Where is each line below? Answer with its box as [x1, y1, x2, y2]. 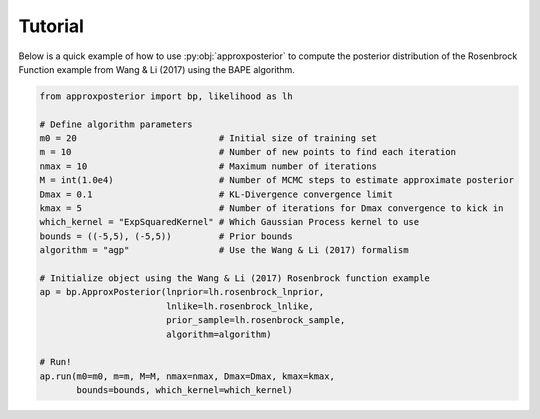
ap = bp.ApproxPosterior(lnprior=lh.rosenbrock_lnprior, [39, 286, 325, 298]
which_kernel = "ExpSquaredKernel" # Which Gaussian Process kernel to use [39, 216, 420, 228]
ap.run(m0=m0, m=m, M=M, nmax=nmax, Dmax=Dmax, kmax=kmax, [39, 370, 335, 382]
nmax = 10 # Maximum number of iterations [39, 160, 378, 172]
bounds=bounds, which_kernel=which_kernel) [76, 385, 294, 396]
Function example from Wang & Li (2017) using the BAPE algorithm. [18, 63, 295, 75]
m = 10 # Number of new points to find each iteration [39, 146, 457, 158]
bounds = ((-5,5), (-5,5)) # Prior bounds [39, 230, 294, 242]
